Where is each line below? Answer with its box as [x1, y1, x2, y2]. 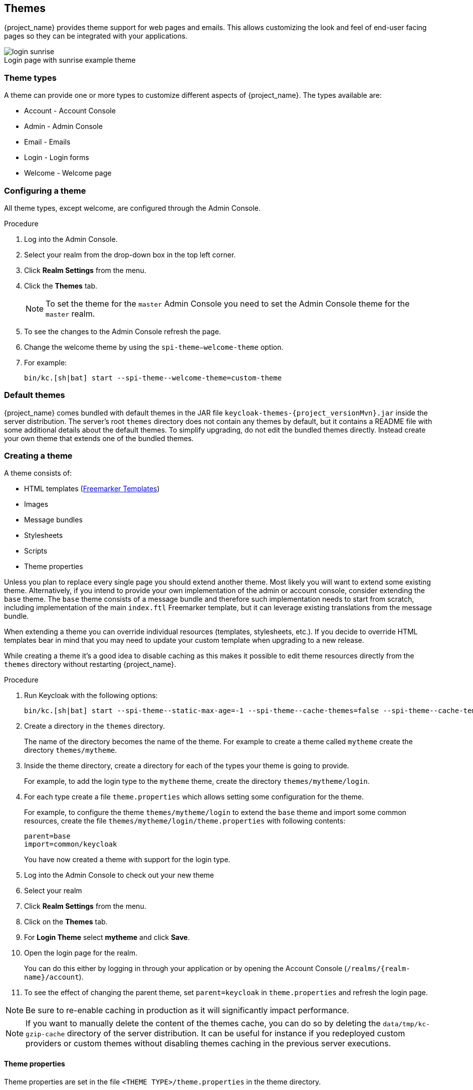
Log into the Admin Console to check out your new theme [24, 871, 214, 880]
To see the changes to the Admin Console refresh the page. [24, 327, 221, 336]
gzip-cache [26, 1030, 65, 1038]
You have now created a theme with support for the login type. [24, 855, 230, 864]
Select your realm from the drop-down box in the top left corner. [24, 250, 236, 259]
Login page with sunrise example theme [4, 56, 136, 65]
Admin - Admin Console [24, 122, 103, 131]
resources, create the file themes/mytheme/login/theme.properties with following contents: [24, 816, 346, 826]
